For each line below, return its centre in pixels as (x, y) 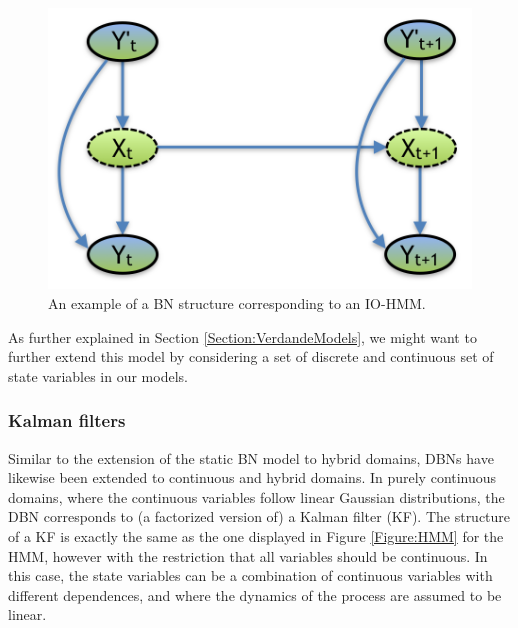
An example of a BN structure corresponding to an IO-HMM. (237, 303)
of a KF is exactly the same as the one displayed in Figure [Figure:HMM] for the (256, 535)
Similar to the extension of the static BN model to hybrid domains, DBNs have (251, 457)
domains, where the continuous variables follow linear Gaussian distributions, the (256, 496)
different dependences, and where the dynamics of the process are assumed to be (255, 594)
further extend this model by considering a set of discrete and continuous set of (251, 356)
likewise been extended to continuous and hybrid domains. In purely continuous (252, 477)
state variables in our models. (98, 375)
